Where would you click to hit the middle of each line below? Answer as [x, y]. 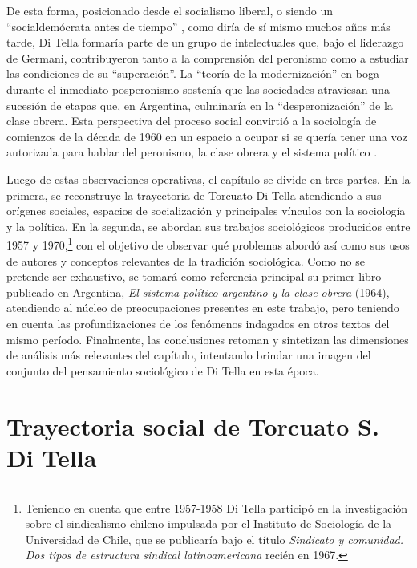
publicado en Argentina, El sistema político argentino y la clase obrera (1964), [198, 292]
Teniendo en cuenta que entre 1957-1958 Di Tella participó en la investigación [217, 507]
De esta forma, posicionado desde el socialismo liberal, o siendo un [170, 10]
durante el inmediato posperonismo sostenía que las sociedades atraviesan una [198, 89]
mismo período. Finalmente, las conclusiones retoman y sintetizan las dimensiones [208, 339]
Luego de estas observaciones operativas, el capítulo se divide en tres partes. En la [208, 179]
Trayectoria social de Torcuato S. [193, 426]
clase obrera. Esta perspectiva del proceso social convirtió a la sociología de [192, 121]
